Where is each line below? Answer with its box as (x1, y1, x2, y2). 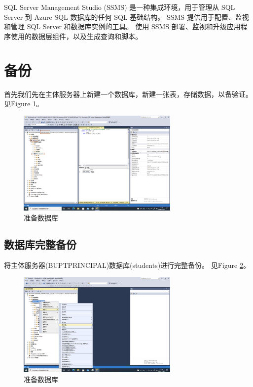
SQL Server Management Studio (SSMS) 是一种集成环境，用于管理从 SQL (4, 2, 235, 12)
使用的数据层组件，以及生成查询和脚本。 (10, 31, 142, 41)
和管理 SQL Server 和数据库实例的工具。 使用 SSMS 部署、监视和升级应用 (4, 21, 241, 32)
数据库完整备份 (4, 237, 76, 252)
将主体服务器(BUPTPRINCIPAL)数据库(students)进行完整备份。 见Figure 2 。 (4, 259, 250, 270)
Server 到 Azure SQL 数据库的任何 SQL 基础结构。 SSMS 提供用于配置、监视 (4, 11, 249, 22)
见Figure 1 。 (4, 98, 43, 109)
